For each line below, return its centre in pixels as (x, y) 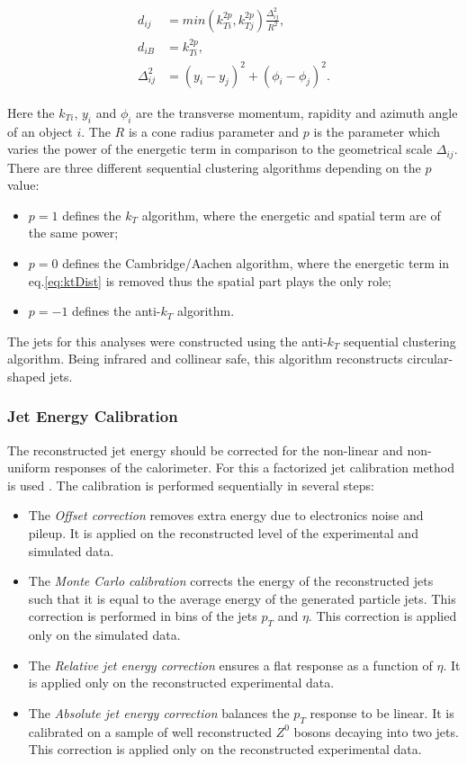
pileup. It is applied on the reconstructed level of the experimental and (223, 533)
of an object (40, 131)
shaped (27, 376)
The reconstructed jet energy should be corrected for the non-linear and (205, 449)
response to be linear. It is (382, 713)
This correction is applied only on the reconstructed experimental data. (225, 749)
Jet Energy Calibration (93, 416)
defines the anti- (117, 311)
